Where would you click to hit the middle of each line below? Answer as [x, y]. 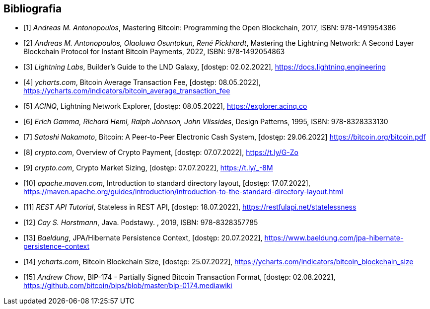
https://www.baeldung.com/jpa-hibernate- [334, 238]
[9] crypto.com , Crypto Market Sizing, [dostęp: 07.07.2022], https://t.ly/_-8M [148, 168]
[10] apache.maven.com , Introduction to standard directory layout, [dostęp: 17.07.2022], [167, 183]
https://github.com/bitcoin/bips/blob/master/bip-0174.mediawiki [128, 286]
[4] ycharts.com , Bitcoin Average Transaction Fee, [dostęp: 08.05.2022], [142, 82]
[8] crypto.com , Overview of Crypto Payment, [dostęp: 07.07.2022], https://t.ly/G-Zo [161, 153]
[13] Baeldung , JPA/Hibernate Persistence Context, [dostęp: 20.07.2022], [143, 238]
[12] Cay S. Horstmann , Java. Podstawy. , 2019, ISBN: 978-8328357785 [141, 223]
